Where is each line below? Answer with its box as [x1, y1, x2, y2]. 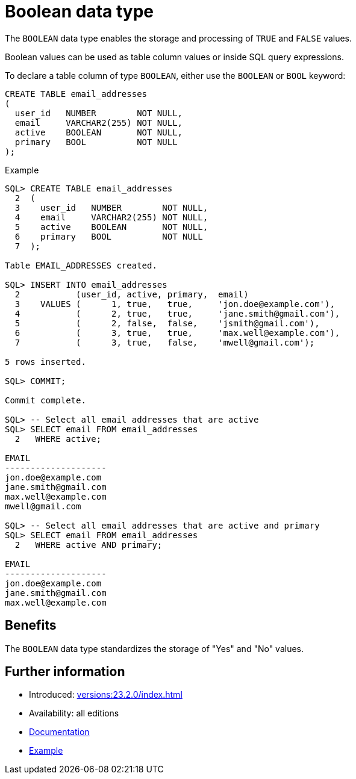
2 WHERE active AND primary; [14, 539, 163, 550]
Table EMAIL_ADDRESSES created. [5, 260, 157, 270]
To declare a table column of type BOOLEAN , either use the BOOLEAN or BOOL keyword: [5, 70, 346, 81]
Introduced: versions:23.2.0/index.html [29, 689, 183, 700]
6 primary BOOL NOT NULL [14, 231, 203, 241]
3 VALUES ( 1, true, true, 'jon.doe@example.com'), [14, 299, 335, 309]
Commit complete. [5, 395, 86, 405]
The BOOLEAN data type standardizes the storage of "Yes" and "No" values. [5, 643, 304, 654]
